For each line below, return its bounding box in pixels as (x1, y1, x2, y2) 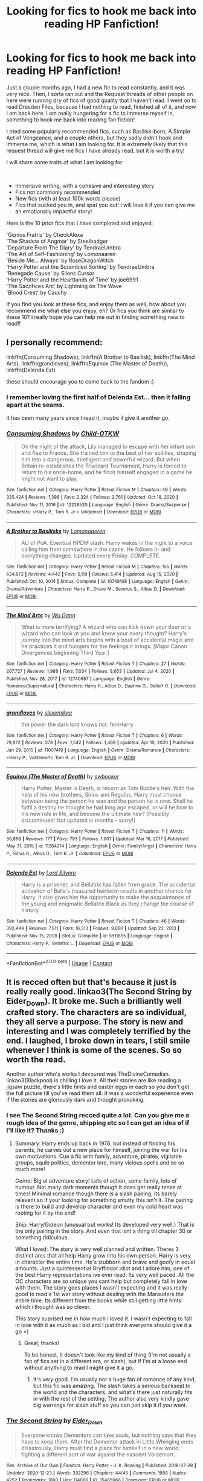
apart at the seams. (6, 400, 65, 409)
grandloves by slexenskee (6, 708, 72, 716)
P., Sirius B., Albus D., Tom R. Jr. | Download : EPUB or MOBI (6, 850, 134, 857)
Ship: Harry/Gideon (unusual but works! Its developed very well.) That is (14, 1221, 195, 1229)
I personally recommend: (6, 337, 103, 348)
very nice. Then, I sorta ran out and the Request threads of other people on (6, 90, 193, 97)
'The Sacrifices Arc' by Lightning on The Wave (6, 282, 122, 289)
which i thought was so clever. (14, 1303, 91, 1311)
